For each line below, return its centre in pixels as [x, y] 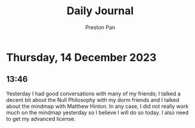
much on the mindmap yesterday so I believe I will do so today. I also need [97, 112]
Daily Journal [100, 11]
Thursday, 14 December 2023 [81, 57]
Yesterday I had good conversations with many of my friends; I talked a [93, 94]
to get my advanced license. [41, 119]
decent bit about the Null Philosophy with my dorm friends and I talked [93, 100]
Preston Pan [100, 27]
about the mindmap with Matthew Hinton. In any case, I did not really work [97, 106]
